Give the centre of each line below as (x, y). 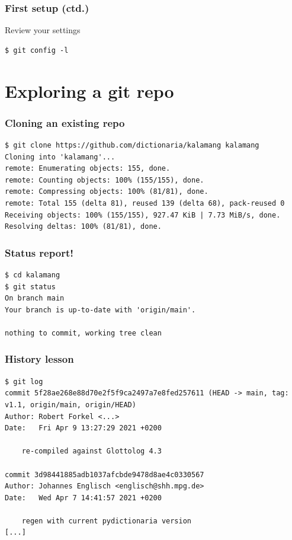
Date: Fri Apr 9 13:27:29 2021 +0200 (83, 428)
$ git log (24, 381)
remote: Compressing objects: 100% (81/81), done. (107, 192)
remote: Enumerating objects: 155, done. (88, 169)
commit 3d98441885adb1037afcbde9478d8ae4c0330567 (105, 475)
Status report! (39, 252)
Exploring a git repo (89, 90)
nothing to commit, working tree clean (83, 333)
